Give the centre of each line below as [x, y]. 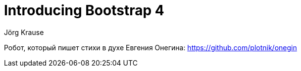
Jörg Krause [24, 32]
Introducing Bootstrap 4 [84, 10]
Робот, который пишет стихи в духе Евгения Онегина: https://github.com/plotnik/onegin [150, 47]
